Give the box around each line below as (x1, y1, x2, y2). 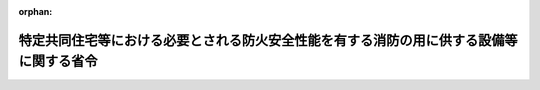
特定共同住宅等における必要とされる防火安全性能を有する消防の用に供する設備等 (18, 31, 518, 49)
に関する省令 (18, 53, 98, 70)
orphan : (18, 6, 53, 17)
